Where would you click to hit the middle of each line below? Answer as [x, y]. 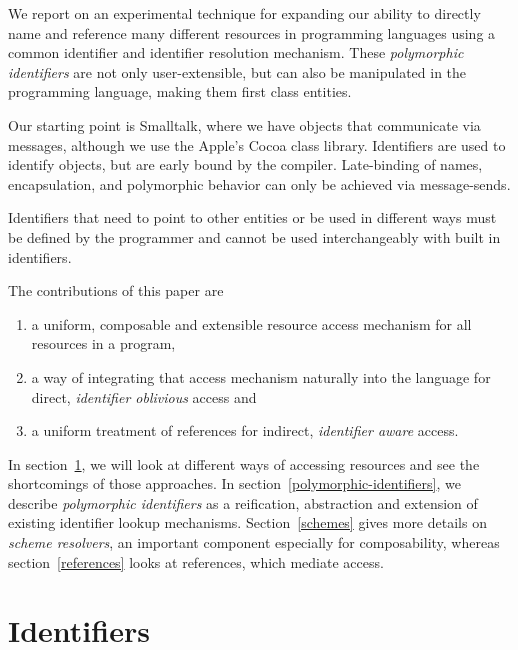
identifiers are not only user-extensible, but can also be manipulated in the [237, 71]
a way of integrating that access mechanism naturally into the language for [261, 376]
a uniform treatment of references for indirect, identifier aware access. [245, 430]
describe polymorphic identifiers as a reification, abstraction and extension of [243, 502]
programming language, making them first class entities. [180, 91]
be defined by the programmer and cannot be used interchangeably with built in [254, 236]
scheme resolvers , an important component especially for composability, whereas [254, 542]
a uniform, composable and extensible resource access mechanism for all [251, 323]
